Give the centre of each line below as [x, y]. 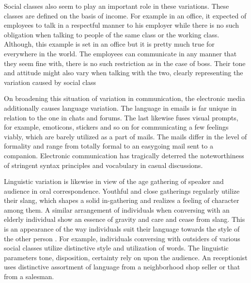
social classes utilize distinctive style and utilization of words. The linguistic [116, 248]
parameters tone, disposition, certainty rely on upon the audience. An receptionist [126, 257]
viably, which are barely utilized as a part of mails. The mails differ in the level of [125, 136]
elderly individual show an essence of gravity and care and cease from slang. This [125, 219]
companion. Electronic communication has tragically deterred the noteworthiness [124, 155]
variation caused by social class [50, 82]
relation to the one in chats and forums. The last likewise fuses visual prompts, [121, 117]
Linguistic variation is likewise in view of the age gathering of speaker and [114, 181]
